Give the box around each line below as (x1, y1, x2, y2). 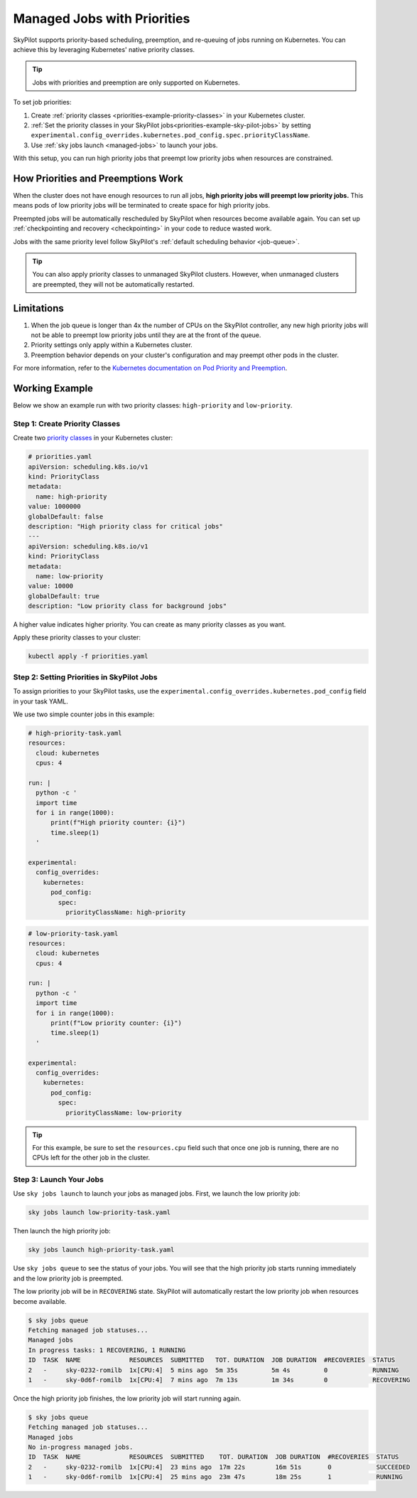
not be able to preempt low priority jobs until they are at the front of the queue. (31, 331, 261, 339)
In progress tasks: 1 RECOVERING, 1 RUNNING (28, 1346, 186, 1354)
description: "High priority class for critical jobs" (28, 522, 223, 530)
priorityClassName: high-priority (65, 908, 186, 916)
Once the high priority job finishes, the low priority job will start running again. (13, 1394, 242, 1403)
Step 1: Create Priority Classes (13, 418, 121, 428)
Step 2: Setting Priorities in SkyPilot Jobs (13, 672, 158, 682)
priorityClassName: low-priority (65, 1108, 183, 1117)
